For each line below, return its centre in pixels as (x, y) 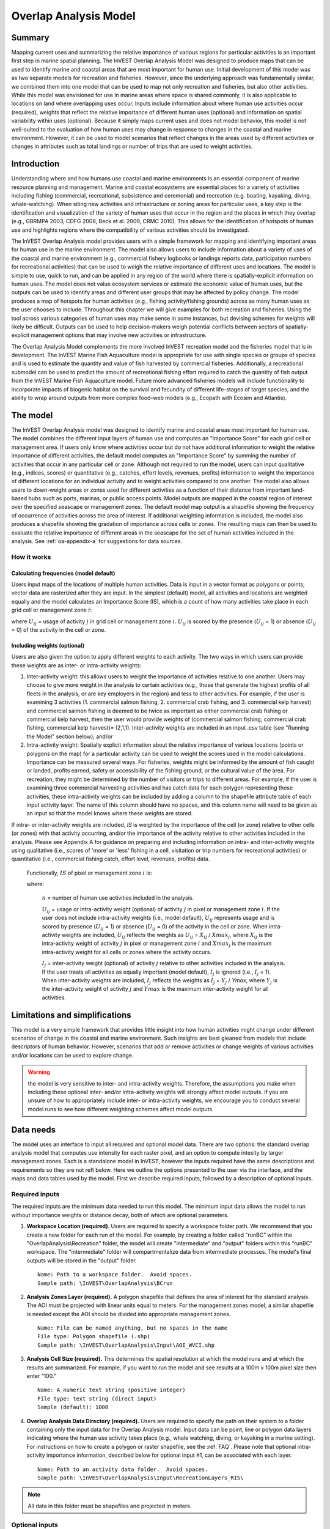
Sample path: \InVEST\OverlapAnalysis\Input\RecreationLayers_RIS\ (141, 1478)
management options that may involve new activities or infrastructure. (119, 335)
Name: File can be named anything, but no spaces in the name (133, 1328)
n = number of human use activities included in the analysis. (118, 898)
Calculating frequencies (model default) (63, 573)
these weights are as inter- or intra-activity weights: (76, 665)
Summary (30, 38)
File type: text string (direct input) (97, 1398)
